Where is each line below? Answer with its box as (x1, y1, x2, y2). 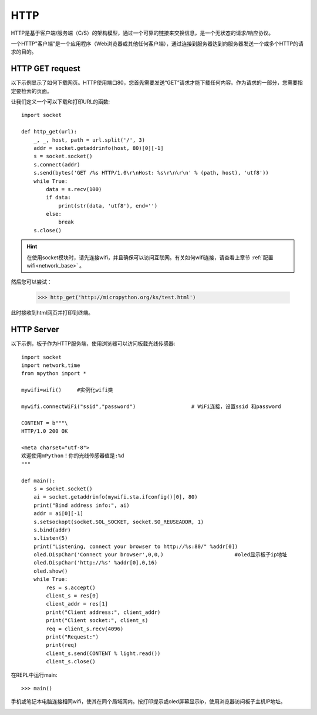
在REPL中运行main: (11, 671, 58, 679)
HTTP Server (11, 325, 59, 335)
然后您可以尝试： (11, 278, 52, 285)
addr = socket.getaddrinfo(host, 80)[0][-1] (33, 145, 164, 151)
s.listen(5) (33, 535, 68, 542)
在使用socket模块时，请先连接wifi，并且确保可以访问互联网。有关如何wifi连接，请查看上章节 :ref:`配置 (26, 253, 274, 261)
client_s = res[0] (46, 593, 99, 599)
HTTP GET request (11, 64, 80, 73)
